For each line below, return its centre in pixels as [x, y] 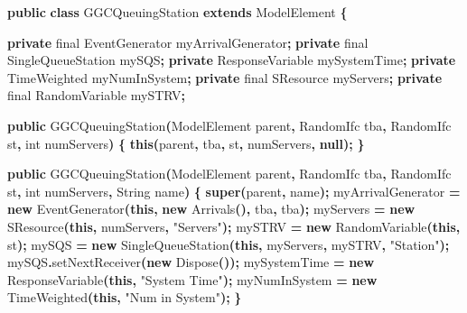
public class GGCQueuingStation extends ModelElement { [177, 12]
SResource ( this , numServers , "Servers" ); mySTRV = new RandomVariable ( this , [234, 226]
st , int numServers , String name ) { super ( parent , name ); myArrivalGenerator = [234, 191]
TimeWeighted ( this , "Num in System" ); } [125, 297]
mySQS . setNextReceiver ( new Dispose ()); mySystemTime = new [191, 262]
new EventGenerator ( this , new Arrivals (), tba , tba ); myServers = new [211, 209]
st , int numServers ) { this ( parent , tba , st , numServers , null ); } [186, 143]
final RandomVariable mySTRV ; [97, 95]
